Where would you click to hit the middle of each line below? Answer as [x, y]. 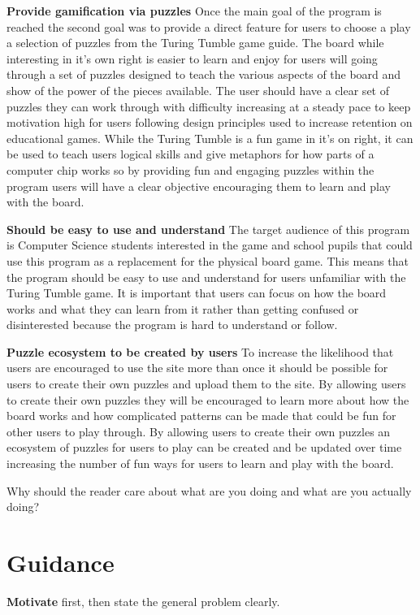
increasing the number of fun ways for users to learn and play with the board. [200, 463]
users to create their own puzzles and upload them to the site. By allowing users [206, 384]
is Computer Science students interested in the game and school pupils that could [210, 245]
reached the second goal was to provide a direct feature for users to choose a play [209, 26]
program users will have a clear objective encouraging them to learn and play [199, 186]
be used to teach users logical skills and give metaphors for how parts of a [191, 154]
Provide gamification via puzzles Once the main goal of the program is [194, 11]
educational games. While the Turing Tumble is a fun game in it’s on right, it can [210, 138]
